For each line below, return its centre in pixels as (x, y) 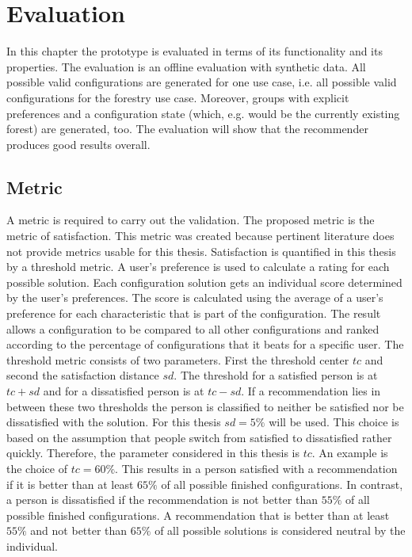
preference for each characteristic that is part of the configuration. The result (194, 313)
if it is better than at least (70, 484)
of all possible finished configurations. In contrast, (282, 484)
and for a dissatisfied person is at (124, 391)
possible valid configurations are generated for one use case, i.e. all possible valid (202, 82)
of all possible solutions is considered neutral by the (280, 530)
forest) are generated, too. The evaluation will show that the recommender (187, 129)
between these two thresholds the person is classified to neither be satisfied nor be (205, 406)
